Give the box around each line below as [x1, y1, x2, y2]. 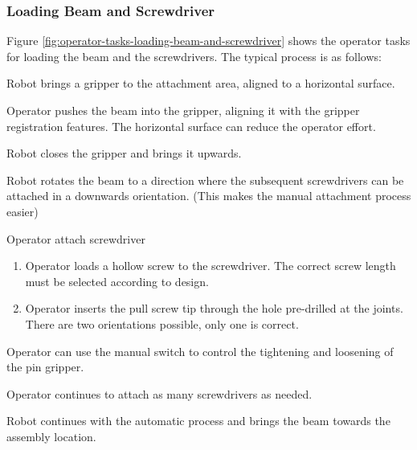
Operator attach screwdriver [6, 230, 145, 247]
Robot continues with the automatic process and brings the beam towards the [6, 412, 390, 429]
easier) [6, 202, 39, 219]
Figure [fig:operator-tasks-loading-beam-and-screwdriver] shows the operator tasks [6, 32, 411, 49]
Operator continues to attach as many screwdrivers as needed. [6, 385, 313, 402]
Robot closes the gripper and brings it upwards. [6, 145, 242, 162]
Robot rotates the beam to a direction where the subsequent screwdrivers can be [6, 171, 404, 188]
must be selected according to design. [25, 272, 209, 289]
